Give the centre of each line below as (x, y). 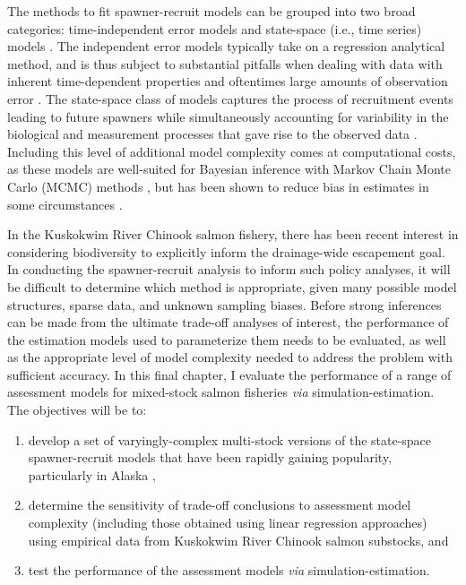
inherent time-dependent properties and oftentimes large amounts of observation (228, 81)
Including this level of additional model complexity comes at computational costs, (232, 151)
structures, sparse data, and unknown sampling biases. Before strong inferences (224, 304)
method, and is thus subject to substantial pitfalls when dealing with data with (225, 63)
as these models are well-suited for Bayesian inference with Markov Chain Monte (229, 169)
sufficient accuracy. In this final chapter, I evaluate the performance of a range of (229, 374)
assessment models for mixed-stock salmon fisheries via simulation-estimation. (221, 392)
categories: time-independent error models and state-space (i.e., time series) (215, 28)
